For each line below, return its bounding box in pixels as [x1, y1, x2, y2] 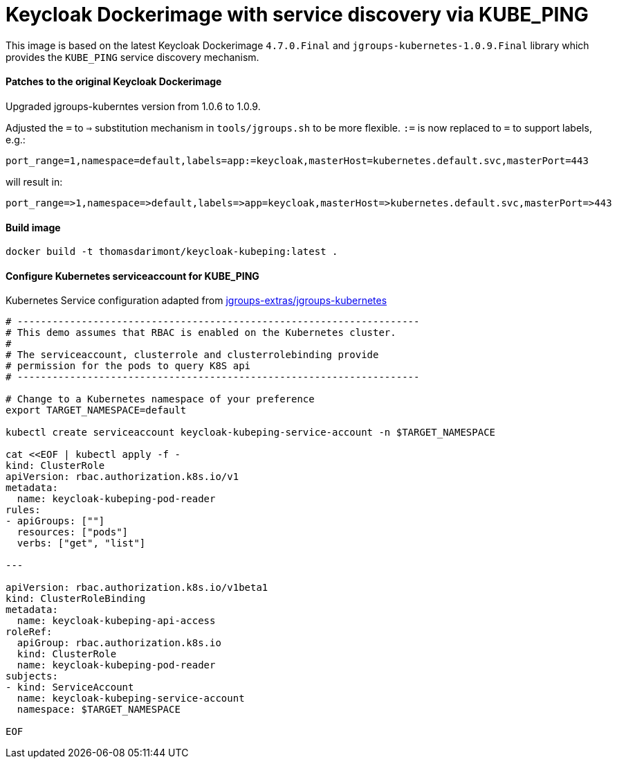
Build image [6, 221, 61, 233]
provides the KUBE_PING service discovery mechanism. [6, 51, 259, 63]
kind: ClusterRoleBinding [6, 593, 146, 605]
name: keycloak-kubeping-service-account [17, 693, 245, 704]
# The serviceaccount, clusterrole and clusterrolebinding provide [6, 349, 379, 361]
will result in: [6, 175, 63, 188]
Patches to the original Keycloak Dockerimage [6, 75, 222, 88]
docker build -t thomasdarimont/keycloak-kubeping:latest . [6, 246, 338, 258]
